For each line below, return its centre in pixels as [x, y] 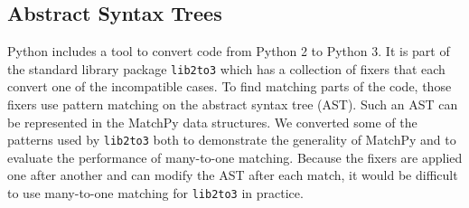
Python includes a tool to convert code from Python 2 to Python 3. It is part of [229, 51]
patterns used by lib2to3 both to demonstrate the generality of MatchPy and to [232, 140]
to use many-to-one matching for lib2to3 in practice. [155, 193]
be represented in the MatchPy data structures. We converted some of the [212, 122]
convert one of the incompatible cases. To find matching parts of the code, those [230, 86]
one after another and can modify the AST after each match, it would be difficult [233, 175]
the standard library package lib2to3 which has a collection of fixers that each [226, 68]
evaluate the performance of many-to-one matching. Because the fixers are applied [235, 157]
